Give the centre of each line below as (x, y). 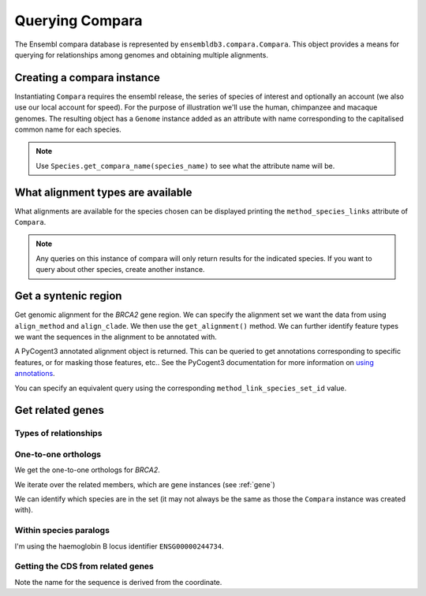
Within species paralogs (62, 531)
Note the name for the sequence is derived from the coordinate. (118, 582)
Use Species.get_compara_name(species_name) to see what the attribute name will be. (185, 166)
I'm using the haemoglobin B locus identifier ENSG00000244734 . (119, 546)
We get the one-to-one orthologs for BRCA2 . (88, 470)
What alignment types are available (103, 192)
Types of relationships (58, 434)
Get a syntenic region (68, 296)
